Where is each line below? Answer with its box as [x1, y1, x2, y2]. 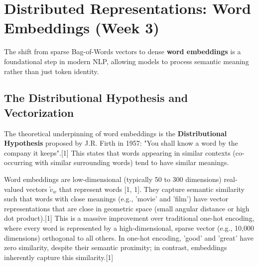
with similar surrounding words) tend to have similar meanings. [34, 157, 229, 168]
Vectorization [4, 104, 74, 120]
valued [4, 183, 24, 194]
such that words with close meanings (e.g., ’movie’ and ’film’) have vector [4, 193, 229, 204]
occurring [4, 157, 33, 168]
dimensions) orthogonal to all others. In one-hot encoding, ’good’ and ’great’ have [4, 232, 254, 243]
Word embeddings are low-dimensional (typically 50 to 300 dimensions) [4, 174, 222, 184]
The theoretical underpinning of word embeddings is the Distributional [4, 128, 227, 138]
